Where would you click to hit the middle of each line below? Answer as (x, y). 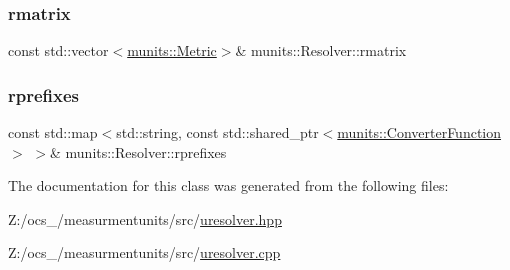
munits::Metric (172, 50)
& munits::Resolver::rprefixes (138, 151)
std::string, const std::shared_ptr (217, 132)
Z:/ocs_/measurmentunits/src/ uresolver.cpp (144, 252)
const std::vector (58, 50)
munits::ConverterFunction (419, 132)
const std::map (53, 132)
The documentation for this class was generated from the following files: (228, 185)
